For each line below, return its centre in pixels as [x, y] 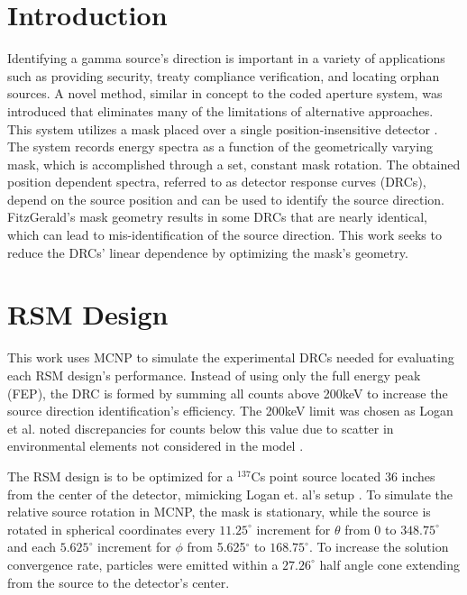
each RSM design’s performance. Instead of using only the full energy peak [214, 375]
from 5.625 [216, 547]
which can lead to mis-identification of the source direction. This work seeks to [224, 235]
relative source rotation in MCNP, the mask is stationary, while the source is [219, 512]
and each [32, 547]
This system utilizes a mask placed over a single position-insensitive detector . [223, 128]
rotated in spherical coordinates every [111, 529]
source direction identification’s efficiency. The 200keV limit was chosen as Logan [230, 411]
